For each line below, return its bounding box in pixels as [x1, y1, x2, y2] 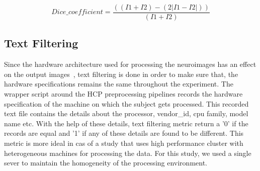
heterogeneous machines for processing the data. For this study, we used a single [4, 147, 251, 158]
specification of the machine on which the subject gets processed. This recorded [4, 98, 249, 109]
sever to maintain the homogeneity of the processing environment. [4, 157, 207, 168]
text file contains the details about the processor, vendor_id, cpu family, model [4, 108, 248, 119]
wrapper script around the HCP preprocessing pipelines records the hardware [4, 89, 243, 99]
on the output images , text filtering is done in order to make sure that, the [4, 68, 238, 79]
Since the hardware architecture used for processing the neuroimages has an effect [4, 59, 256, 69]
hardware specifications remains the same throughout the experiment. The [4, 78, 233, 89]
